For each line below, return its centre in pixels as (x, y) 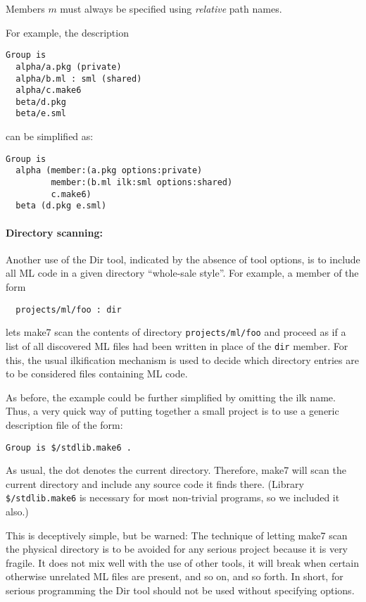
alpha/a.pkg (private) (69, 67)
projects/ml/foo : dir (69, 309)
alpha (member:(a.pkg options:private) (109, 171)
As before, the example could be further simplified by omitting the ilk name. (171, 397)
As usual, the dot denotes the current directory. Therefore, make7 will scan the (176, 470)
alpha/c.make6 (49, 90)
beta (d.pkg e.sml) (61, 206)
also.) (17, 512)
